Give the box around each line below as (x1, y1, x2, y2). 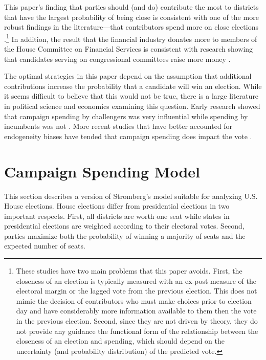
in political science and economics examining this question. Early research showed (4, 101, 260, 111)
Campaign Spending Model (4, 161, 200, 182)
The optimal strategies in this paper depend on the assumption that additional (4, 71, 252, 81)
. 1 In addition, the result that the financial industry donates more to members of (4, 32, 257, 44)
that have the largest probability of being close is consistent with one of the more (4, 11, 259, 22)
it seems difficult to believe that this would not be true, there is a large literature (4, 91, 259, 101)
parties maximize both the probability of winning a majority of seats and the (4, 230, 246, 241)
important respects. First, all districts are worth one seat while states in (4, 210, 230, 221)
